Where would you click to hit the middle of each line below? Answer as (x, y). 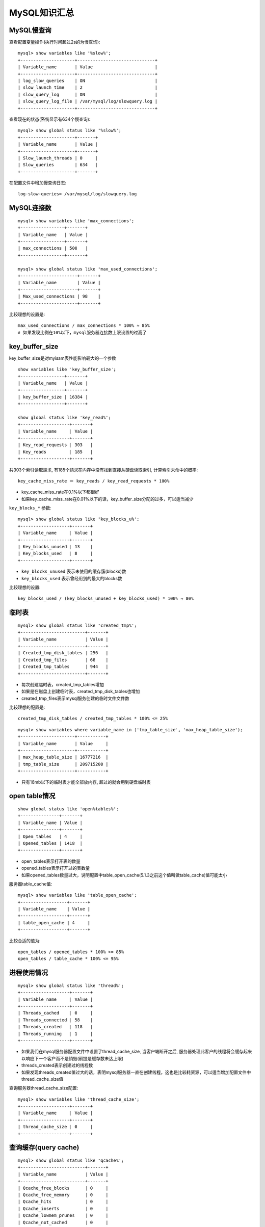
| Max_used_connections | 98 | (59, 296)
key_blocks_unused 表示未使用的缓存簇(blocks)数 (74, 571)
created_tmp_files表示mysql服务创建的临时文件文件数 (75, 698)
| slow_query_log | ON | (88, 94)
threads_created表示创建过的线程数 (57, 1066)
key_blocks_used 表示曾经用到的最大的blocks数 (72, 578)
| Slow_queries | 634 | (58, 165)
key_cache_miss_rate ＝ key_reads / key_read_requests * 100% (94, 481)
